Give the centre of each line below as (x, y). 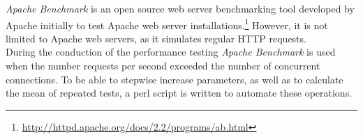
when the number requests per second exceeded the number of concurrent (163, 66)
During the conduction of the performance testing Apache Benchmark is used (171, 52)
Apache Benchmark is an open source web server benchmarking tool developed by (180, 8)
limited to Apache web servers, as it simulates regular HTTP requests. (156, 38)
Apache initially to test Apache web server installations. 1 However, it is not (167, 24)
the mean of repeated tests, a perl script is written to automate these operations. (179, 93)
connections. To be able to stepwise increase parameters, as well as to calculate (175, 79)
